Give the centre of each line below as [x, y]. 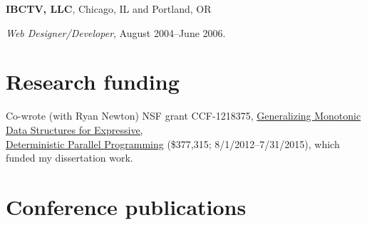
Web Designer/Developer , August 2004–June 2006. [116, 32]
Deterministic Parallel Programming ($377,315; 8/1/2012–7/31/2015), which [173, 143]
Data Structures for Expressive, [74, 129]
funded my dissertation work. [69, 158]
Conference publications [126, 206]
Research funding [93, 82]
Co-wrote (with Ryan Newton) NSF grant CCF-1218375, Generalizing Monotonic [183, 116]
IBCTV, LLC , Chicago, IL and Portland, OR [109, 9]
